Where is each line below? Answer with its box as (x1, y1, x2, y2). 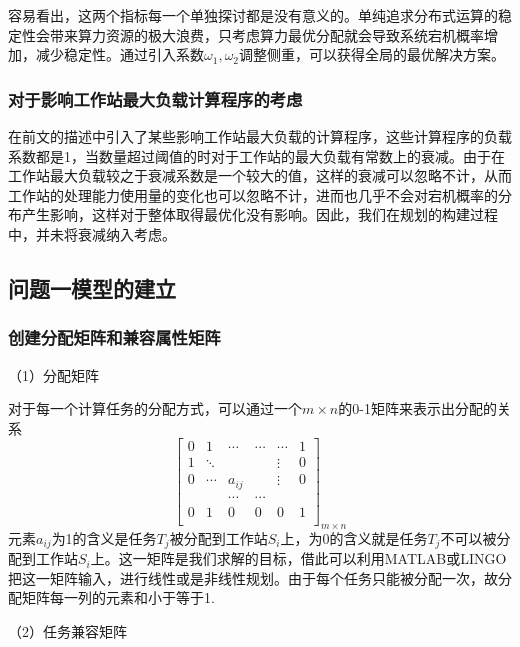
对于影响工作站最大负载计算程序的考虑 (8, 86, 303, 111)
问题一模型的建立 (8, 272, 176, 303)
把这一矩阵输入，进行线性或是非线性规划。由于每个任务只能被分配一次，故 (8, 567, 498, 588)
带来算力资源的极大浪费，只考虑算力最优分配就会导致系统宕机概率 (49, 24, 484, 45)
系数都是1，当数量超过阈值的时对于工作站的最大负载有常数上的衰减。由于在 (8, 145, 505, 166)
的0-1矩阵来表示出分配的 (338, 398, 497, 419)
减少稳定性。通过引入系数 (35, 44, 204, 65)
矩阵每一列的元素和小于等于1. (21, 587, 215, 608)
